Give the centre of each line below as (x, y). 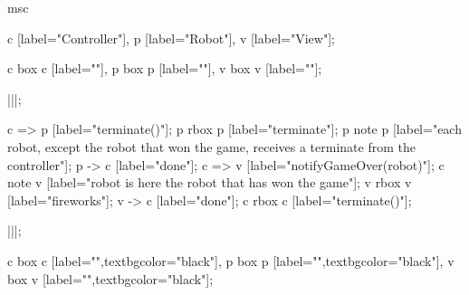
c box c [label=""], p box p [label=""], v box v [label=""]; (165, 68)
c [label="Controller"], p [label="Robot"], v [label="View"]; (171, 38)
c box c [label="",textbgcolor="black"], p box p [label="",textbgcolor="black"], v (231, 260)
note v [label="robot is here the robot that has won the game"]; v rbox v (210, 182)
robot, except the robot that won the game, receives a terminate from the (211, 146)
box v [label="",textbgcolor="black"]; (110, 278)
